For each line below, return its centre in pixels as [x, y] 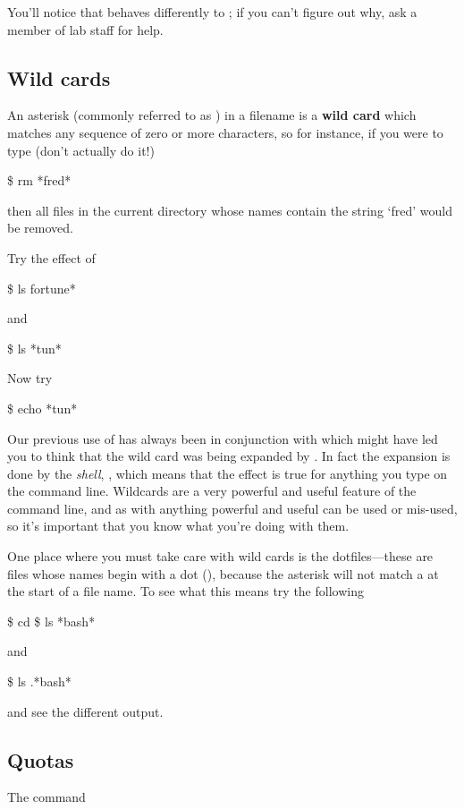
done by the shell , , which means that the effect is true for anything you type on [228, 473]
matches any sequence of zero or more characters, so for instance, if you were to [225, 132]
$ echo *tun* [42, 408]
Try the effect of [51, 257]
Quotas [41, 759]
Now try [30, 378]
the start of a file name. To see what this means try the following [186, 591]
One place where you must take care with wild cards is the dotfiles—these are [220, 556]
